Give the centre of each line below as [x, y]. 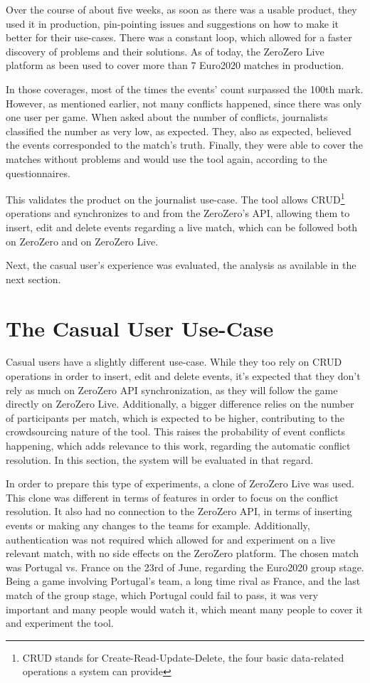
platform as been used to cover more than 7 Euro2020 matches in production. [175, 65]
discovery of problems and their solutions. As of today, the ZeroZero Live [165, 51]
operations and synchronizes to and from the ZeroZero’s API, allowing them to [178, 213]
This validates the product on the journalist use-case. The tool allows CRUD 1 [175, 198]
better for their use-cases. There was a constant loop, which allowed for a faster [179, 37]
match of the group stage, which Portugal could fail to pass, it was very [162, 594]
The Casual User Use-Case [140, 328]
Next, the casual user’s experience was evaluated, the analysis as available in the [181, 265]
